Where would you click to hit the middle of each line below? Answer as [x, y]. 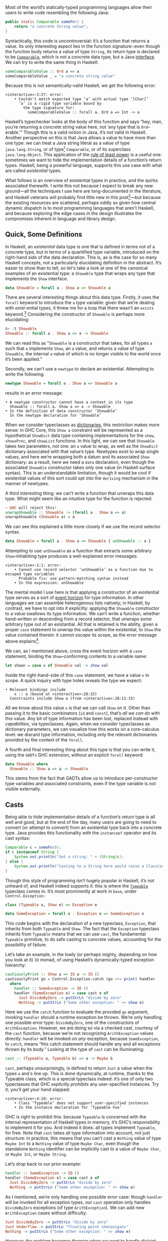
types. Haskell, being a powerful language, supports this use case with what [84, 165]
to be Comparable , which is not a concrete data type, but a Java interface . [80, 57]
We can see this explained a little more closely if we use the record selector [83, 527]
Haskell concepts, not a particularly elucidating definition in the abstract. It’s [83, 262]
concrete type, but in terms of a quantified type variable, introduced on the [82, 252]
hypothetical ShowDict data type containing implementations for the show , [80, 435]
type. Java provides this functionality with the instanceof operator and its [81, 833]
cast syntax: [18, 838]
